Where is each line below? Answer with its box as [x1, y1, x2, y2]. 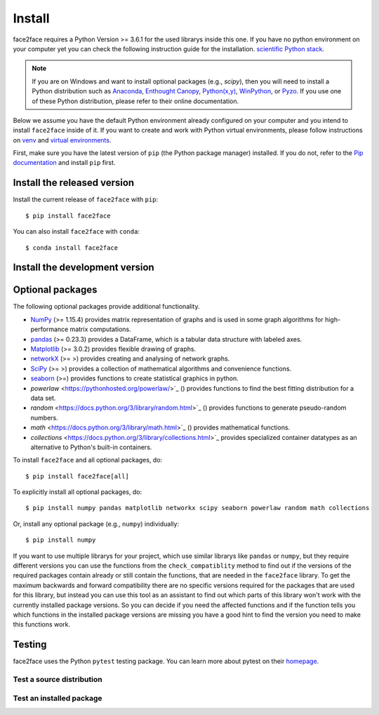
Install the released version [13, 177, 135, 189]
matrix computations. [69, 325, 131, 333]
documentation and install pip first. [13, 159, 116, 167]
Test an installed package [13, 693, 102, 703]
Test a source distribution [13, 674, 102, 684]
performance [30, 325, 69, 333]
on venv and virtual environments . [13, 135, 112, 144]
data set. [30, 394, 56, 402]
